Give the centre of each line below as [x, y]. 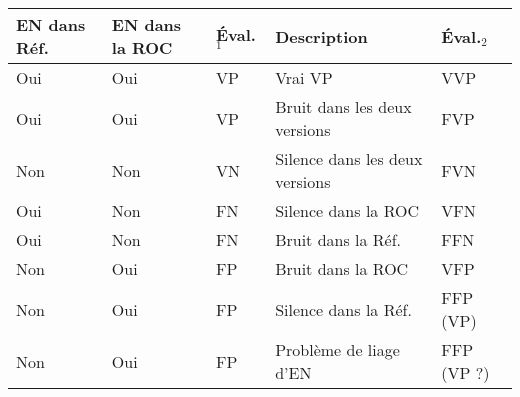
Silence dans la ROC [347, 210]
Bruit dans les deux [343, 106]
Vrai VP [304, 77]
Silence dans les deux [349, 158]
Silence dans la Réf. [343, 309]
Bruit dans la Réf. [338, 239]
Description [321, 36]
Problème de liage [337, 349]
